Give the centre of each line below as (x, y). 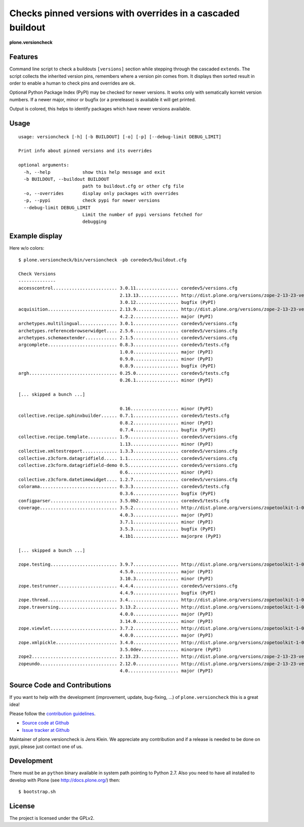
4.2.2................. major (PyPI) (167, 316)
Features (24, 57)
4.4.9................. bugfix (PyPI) (168, 593)
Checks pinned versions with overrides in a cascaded (125, 13)
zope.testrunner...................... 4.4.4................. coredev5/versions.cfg (128, 586)
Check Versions (37, 274)
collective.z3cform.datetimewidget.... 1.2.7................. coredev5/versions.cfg (128, 479)
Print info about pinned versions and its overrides (85, 151)
